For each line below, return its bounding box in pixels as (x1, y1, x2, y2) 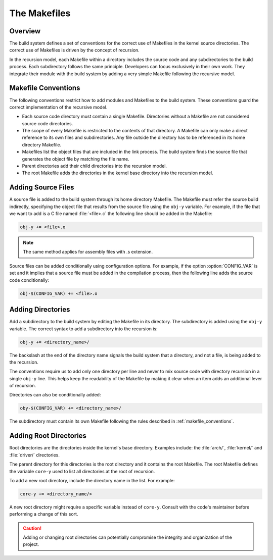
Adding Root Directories (9, 432, 87, 440)
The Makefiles (9, 8, 71, 19)
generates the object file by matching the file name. (22, 156, 130, 162)
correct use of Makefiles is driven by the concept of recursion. (9, 47, 140, 53)
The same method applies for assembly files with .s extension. (23, 249, 153, 255)
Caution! (23, 525, 42, 531)
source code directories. (22, 120, 73, 126)
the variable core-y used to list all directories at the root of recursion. (9, 468, 155, 474)
